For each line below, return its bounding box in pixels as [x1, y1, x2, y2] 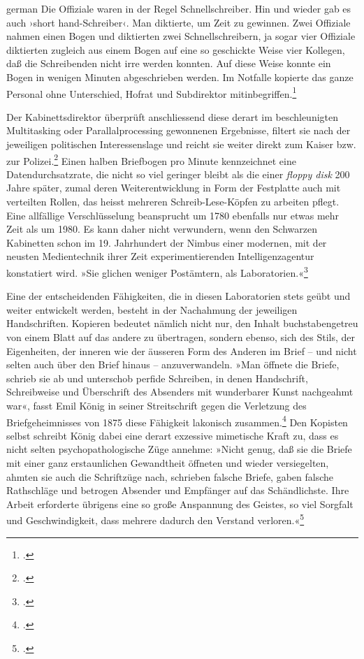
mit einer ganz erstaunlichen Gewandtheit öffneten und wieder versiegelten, [6, 456, 329, 470]
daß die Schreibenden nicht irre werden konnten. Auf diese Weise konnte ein [6, 56, 331, 71]
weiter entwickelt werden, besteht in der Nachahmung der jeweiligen [6, 302, 298, 317]
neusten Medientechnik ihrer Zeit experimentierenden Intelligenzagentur [6, 249, 314, 263]
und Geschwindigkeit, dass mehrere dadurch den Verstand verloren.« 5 [6, 511, 305, 528]
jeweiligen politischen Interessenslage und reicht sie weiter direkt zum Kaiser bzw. [6, 137, 356, 151]
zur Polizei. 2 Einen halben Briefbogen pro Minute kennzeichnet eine [6, 151, 296, 168]
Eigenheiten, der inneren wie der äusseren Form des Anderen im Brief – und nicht [6, 343, 357, 358]
